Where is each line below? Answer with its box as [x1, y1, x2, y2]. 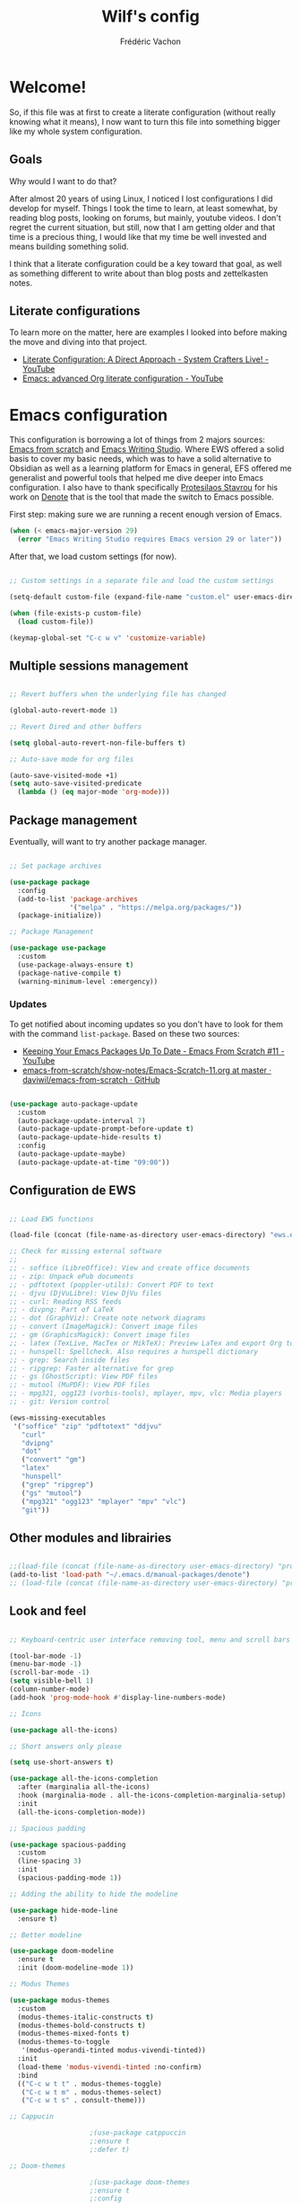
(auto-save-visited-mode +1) [9, 771, 118, 780]
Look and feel [9, 1604, 87, 1619]
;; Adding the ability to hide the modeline [9, 1889, 178, 1898]
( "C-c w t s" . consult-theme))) [21, 2096, 146, 2105]
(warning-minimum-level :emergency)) [17, 977, 159, 986]
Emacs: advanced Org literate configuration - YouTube [21, 373, 224, 384]
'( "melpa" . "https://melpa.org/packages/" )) [69, 903, 243, 912]
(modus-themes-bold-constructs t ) [17, 2021, 146, 2030]
